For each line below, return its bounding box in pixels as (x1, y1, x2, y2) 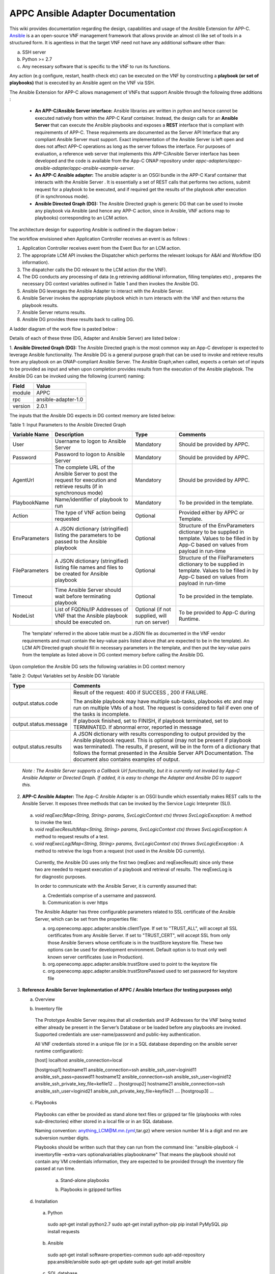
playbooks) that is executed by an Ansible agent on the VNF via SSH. (9, 79, 155, 86)
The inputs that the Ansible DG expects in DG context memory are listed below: (9, 412, 176, 418)
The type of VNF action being (54, 509, 126, 516)
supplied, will (135, 612, 167, 619)
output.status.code (12, 700, 58, 707)
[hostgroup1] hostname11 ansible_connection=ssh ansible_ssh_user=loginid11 (35, 1067, 197, 1073)
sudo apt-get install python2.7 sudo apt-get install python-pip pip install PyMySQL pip (47, 1221, 228, 1228)
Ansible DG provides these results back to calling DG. (22, 316, 134, 323)
